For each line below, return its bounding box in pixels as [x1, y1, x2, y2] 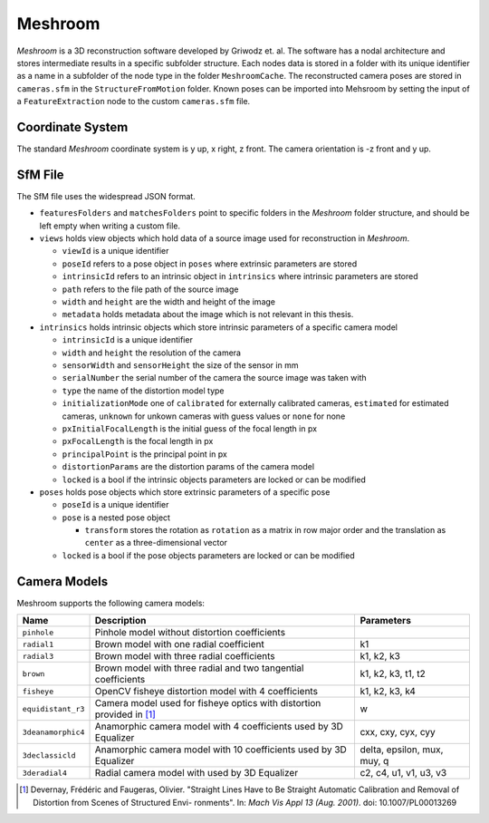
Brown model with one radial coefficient [94, 638, 264, 651]
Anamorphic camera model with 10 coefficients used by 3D [94, 743, 348, 756]
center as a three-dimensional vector [84, 537, 228, 548]
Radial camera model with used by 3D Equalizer [94, 767, 299, 779]
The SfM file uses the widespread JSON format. [16, 190, 197, 201]
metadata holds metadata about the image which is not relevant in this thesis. [62, 309, 354, 320]
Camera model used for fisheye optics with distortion [94, 697, 321, 710]
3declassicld [22, 750, 76, 760]
